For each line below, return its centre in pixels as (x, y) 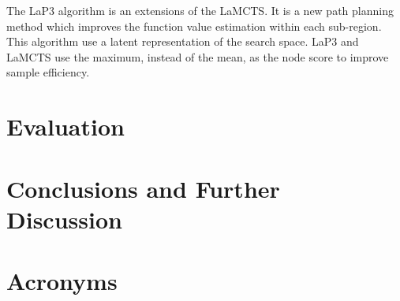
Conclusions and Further (143, 188)
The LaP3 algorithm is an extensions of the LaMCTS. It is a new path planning (200, 10)
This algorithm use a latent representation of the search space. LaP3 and (183, 41)
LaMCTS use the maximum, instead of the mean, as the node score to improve (198, 56)
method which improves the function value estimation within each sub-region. (194, 26)
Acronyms (62, 281)
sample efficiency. (48, 72)
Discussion (64, 219)
